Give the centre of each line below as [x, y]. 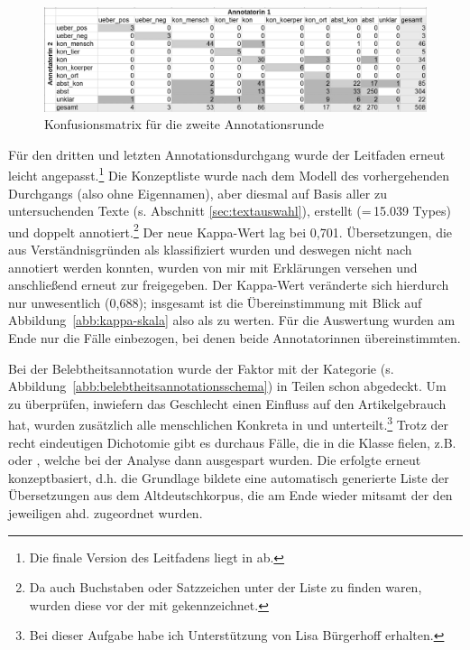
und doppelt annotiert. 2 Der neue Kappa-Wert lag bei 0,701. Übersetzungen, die [230, 230]
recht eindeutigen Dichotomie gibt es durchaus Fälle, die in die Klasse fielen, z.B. [232, 442]
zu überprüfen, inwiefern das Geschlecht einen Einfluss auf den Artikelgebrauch [227, 403]
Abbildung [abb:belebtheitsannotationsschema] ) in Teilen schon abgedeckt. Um [227, 386]
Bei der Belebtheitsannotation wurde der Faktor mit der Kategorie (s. [201, 368]
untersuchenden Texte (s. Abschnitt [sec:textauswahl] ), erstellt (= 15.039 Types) [230, 211]
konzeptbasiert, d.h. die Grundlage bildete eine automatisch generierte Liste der [229, 477]
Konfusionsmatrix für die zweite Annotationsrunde [184, 124]
